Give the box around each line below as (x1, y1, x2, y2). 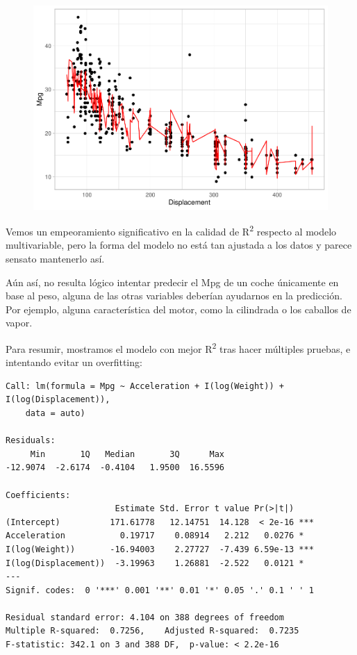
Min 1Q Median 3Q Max (30, 449, 224, 459)
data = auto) (25, 408, 85, 418)
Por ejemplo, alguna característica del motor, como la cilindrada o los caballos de (6, 301, 351, 316)
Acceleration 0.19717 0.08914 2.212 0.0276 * (6, 531, 304, 541)
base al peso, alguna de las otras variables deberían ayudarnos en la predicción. (6, 288, 342, 303)
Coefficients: (6, 490, 71, 500)
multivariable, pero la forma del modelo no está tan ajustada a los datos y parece (6, 238, 352, 252)
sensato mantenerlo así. (6, 251, 105, 265)
